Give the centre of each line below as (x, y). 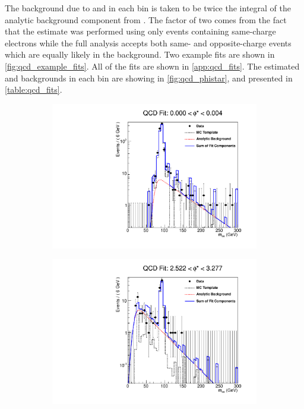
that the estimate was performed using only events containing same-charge (140, 31)
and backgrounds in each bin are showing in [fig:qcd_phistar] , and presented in (149, 78)
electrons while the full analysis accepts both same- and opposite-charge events (148, 43)
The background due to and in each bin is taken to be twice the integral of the (148, 8)
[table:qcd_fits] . (34, 89)
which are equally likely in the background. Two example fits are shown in (140, 54)
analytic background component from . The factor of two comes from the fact (146, 19)
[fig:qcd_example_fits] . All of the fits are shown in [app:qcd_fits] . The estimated (152, 66)
